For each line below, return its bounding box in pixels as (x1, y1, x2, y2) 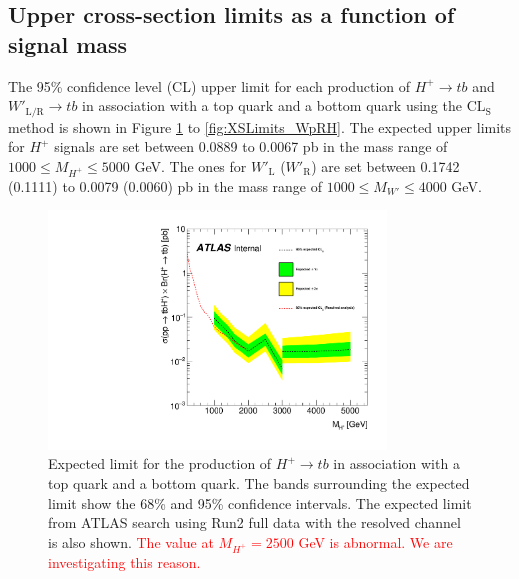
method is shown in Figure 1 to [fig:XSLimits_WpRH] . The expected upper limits (8, 116, 512, 137)
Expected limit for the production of (48, 453, 272, 474)
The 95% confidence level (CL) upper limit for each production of (8, 75, 411, 96)
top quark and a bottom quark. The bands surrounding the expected (48, 473, 470, 494)
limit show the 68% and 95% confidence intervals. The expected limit (48, 492, 472, 513)
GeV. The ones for (134, 155, 247, 176)
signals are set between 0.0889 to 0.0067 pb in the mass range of (54, 136, 448, 157)
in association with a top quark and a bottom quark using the (82, 95, 462, 116)
